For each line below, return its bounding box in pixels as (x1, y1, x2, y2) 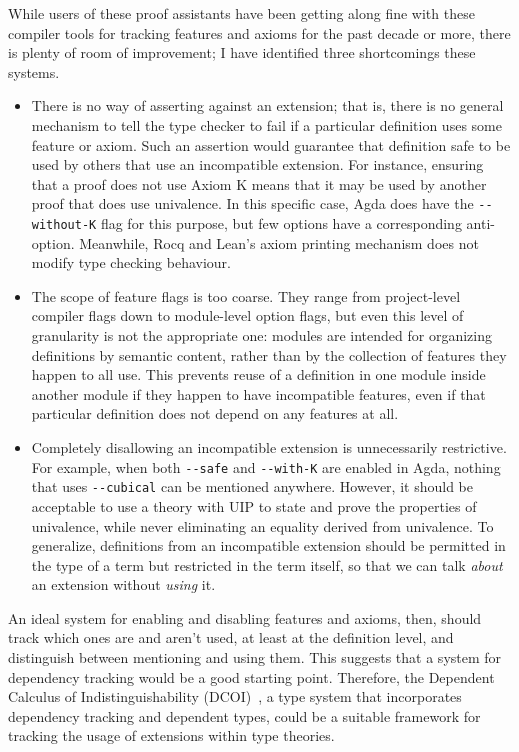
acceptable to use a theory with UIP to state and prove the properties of (31, 495, 477, 516)
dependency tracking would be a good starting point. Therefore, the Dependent (8, 666, 495, 687)
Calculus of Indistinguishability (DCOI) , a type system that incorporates (8, 686, 462, 707)
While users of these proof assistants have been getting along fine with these (8, 3, 475, 23)
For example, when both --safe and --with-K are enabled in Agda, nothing (31, 456, 501, 477)
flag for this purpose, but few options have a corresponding (100, 213, 462, 233)
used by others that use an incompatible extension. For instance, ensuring (31, 154, 484, 175)
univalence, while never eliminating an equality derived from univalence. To (31, 515, 494, 536)
